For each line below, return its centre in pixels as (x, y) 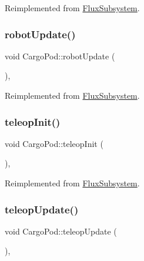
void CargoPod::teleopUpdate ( (61, 231)
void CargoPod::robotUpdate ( (60, 56)
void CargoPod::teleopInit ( (54, 143)
